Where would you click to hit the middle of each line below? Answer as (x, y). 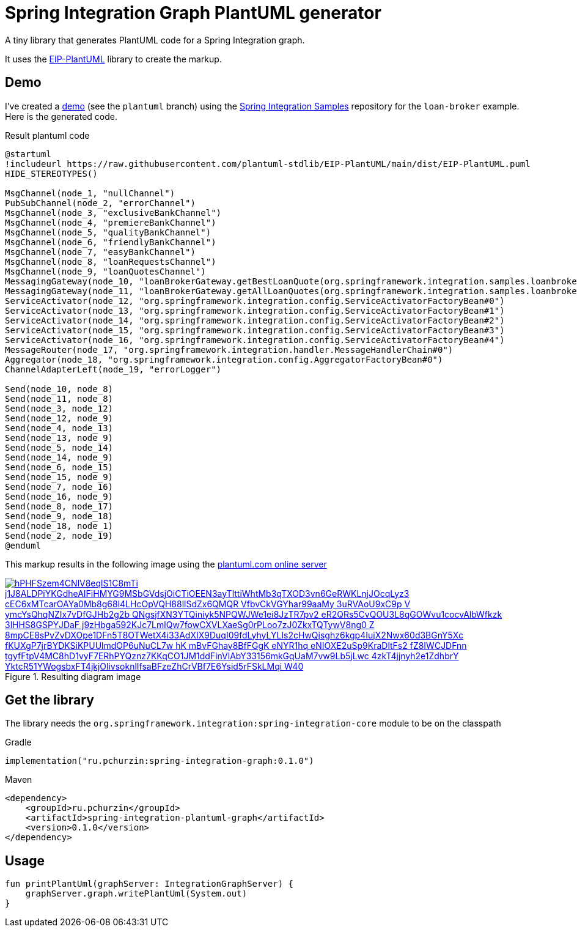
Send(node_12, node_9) (59, 418)
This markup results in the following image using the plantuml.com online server (166, 564)
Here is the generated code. (61, 116)
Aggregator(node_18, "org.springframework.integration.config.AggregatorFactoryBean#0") (224, 359)
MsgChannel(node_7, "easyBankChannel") (100, 252)
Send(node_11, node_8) (59, 398)
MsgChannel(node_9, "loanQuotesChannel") (105, 271)
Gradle (18, 742)
